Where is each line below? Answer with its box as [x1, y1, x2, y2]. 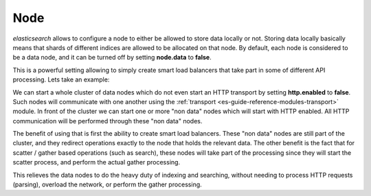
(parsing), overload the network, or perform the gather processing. [12, 180, 202, 188]
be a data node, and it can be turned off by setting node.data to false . [12, 53, 212, 62]
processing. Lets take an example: [12, 75, 110, 84]
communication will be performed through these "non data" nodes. [12, 117, 203, 125]
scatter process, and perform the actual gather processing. [12, 158, 181, 167]
